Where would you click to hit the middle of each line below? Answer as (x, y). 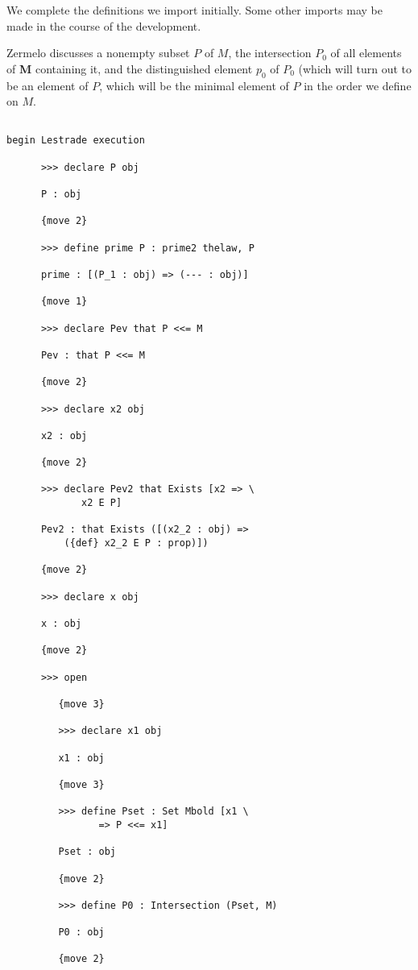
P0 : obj (81, 933)
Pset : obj (87, 852)
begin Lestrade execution (76, 141)
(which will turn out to (355, 68)
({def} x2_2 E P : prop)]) (136, 543)
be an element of (48, 85)
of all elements (366, 53)
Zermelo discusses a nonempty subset (98, 53)
